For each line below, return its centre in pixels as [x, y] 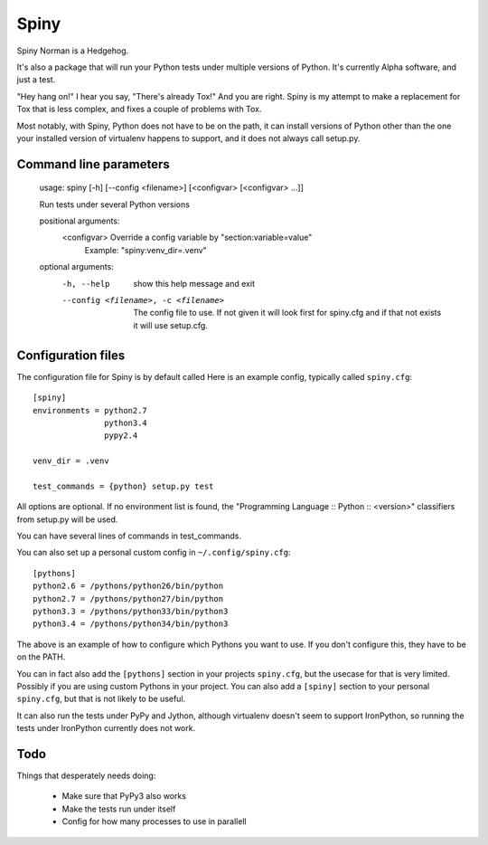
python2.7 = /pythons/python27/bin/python [128, 598]
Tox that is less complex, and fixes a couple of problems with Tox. [139, 109]
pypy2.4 [121, 436]
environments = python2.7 [90, 410]
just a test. [36, 80]
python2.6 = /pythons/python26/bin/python [128, 586]
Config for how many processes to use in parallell [155, 821]
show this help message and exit [194, 283]
